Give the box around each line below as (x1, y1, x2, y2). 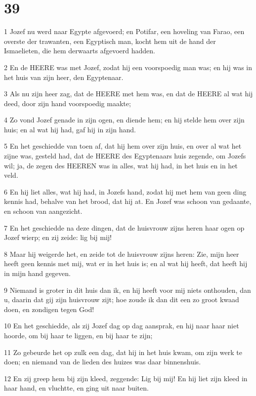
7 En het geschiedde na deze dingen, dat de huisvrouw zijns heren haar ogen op (4, 222, 245, 233)
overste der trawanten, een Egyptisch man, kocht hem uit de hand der (4, 36, 216, 46)
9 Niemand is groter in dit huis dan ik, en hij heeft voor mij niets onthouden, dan (4, 284, 251, 295)
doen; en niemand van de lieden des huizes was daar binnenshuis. (4, 356, 201, 367)
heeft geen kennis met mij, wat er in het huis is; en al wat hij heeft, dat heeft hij (4, 258, 248, 269)
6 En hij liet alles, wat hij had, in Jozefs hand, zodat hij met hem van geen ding (4, 186, 247, 197)
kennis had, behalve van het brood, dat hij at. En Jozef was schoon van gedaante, (4, 196, 252, 206)
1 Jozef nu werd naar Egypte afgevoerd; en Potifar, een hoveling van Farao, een (4, 26, 245, 37)
